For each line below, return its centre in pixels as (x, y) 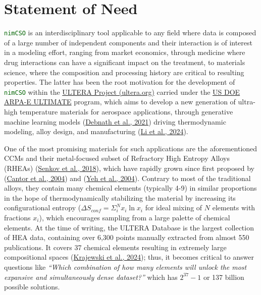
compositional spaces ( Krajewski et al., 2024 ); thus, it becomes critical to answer (129, 257)
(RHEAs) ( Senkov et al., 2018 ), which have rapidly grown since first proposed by (129, 168)
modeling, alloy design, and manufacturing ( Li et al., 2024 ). (96, 131)
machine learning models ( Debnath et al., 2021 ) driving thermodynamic (115, 121)
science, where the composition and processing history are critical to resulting (124, 72)
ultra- (247, 102)
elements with (234, 208)
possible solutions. (32, 287)
